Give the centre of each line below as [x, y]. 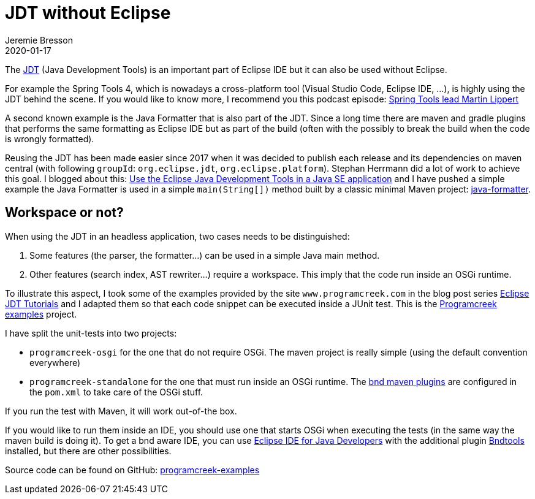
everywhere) [55, 362]
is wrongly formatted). [50, 139]
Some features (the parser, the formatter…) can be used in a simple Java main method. [205, 255]
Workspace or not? [64, 213]
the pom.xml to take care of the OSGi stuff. [116, 392]
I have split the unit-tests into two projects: [91, 333]
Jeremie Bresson [39, 40]
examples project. [41, 314]
